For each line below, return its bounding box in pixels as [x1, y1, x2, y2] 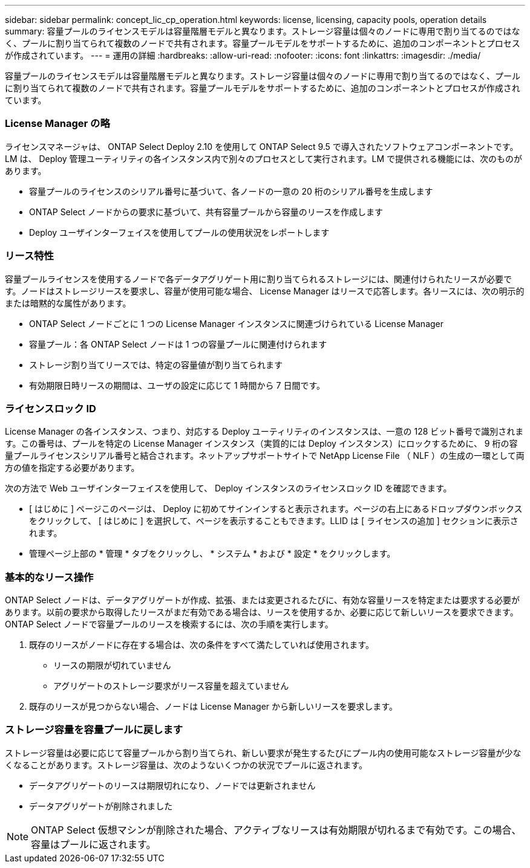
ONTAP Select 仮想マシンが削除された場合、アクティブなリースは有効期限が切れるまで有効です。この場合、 [31, 823, 522, 836]
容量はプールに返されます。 [31, 838, 156, 850]
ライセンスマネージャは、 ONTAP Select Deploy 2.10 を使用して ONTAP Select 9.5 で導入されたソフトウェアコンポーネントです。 [5, 141, 519, 152]
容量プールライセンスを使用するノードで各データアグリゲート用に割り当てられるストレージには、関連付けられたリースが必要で [5, 273, 512, 284]
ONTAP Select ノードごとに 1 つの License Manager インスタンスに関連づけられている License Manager [29, 318, 444, 329]
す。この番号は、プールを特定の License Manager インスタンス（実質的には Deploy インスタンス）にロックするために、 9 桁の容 [5, 438, 518, 449]
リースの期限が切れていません [53, 660, 171, 670]
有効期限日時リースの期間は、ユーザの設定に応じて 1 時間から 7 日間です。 [29, 380, 325, 390]
